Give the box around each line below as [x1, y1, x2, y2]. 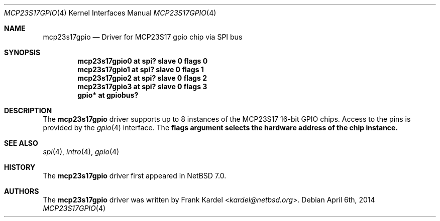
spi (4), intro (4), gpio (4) [43, 147, 120, 156]
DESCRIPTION [4, 106, 52, 115]
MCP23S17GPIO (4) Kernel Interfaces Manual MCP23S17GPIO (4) [4, 9, 216, 17]
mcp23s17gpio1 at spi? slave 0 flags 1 [77, 65, 204, 74]
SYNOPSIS [4, 48, 41, 57]
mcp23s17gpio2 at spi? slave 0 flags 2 [77, 74, 207, 82]
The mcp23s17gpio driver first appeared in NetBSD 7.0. [43, 171, 227, 180]
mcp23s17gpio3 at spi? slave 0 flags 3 [77, 82, 207, 91]
